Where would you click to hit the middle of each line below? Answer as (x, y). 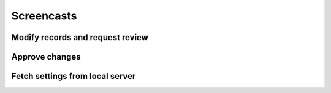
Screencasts (44, 16)
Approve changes (46, 57)
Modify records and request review (80, 37)
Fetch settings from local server (74, 76)
